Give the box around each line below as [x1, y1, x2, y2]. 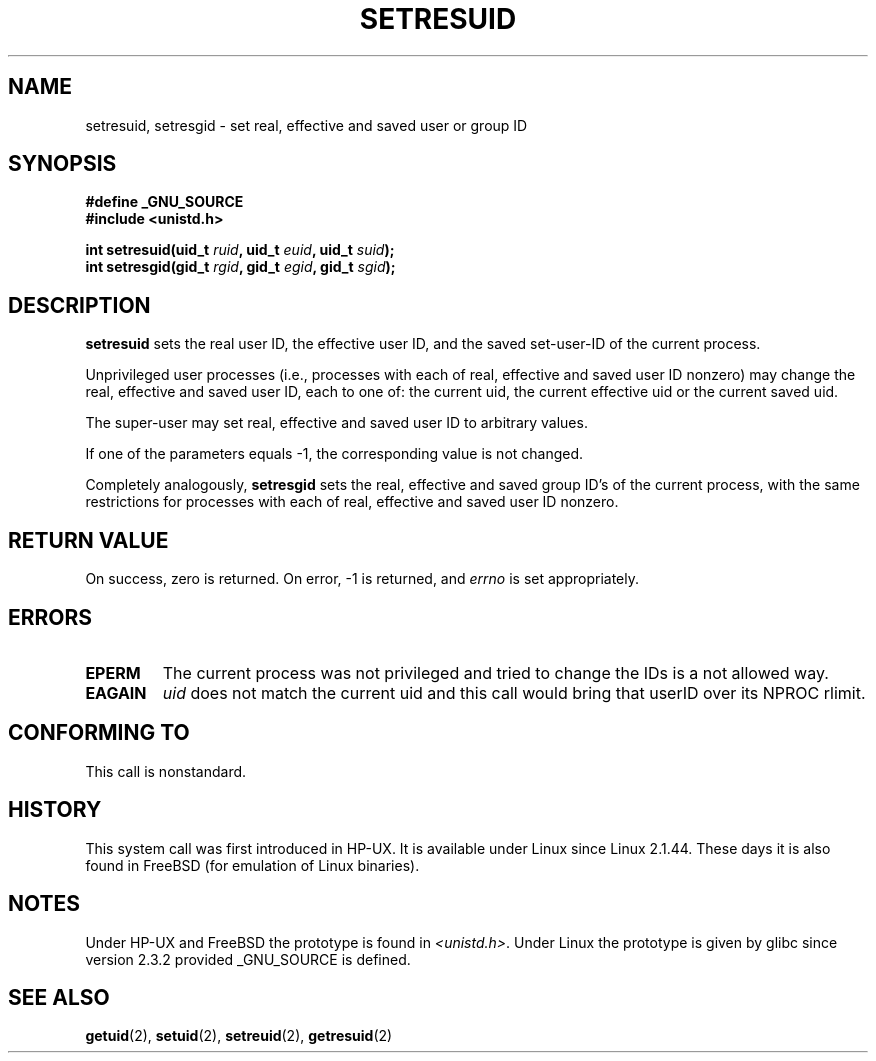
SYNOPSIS [8, 151, 117, 177]
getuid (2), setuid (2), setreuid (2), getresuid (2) [85, 1027, 393, 1045]
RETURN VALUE [8, 527, 169, 553]
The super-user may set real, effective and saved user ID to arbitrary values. [85, 414, 588, 432]
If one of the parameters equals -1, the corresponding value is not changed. [85, 445, 584, 463]
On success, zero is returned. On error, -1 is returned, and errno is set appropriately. [85, 570, 639, 588]
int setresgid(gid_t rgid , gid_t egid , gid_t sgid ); [85, 258, 396, 276]
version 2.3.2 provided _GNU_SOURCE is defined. [85, 950, 411, 968]
